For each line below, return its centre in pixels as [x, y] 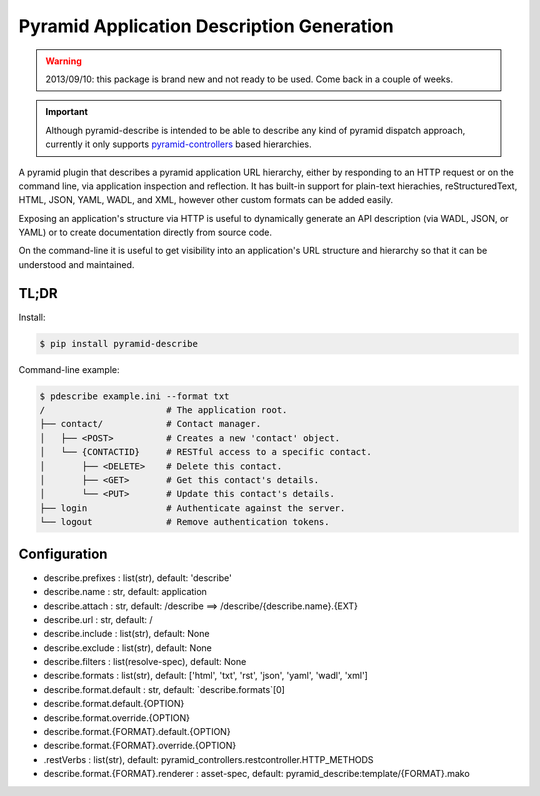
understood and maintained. [76, 264]
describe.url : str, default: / [98, 619]
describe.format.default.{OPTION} [114, 704]
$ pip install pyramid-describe [119, 343]
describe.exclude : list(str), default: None [127, 647]
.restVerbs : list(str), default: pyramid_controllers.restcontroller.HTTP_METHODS [208, 759]
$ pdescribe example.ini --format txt [134, 396]
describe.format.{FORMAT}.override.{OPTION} [140, 746]
